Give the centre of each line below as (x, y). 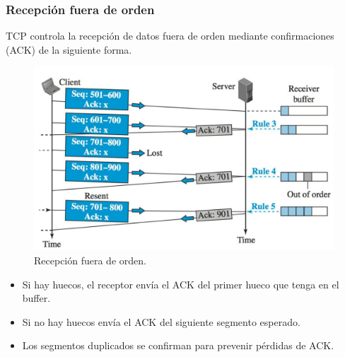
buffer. (36, 298)
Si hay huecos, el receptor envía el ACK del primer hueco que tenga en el (181, 284)
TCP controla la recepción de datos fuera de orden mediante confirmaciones (170, 36)
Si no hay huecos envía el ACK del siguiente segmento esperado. (161, 321)
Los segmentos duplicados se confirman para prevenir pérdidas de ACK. (178, 345)
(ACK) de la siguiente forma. (69, 49)
